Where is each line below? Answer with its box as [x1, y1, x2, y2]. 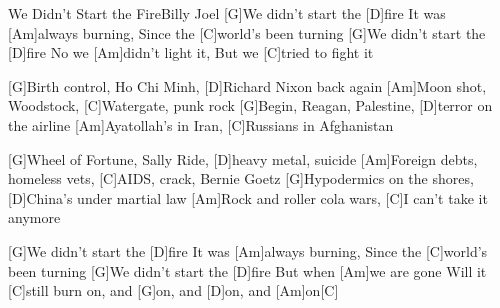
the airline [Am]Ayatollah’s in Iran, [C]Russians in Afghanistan [8, 114, 394, 135]
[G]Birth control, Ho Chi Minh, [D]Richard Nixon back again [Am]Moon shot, [8, 75, 487, 96]
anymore [8, 207, 61, 228]
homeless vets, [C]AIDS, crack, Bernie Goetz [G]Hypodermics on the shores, [8, 168, 474, 189]
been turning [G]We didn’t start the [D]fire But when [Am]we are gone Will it [8, 260, 487, 281]
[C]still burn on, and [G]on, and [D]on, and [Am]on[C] [8, 280, 339, 301]
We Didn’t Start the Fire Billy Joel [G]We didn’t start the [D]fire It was [8, 3, 446, 23]
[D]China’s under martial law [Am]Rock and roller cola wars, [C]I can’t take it [8, 187, 488, 208]
